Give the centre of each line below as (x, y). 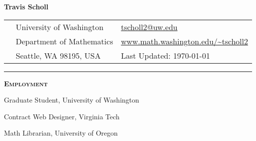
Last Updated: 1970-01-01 (165, 55)
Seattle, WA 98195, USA (58, 55)
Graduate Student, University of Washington (72, 100)
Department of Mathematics (64, 41)
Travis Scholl (26, 6)
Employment (26, 83)
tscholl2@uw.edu (149, 27)
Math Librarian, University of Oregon (61, 133)
